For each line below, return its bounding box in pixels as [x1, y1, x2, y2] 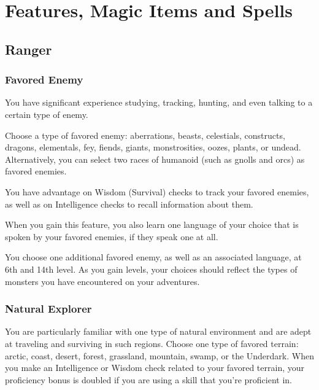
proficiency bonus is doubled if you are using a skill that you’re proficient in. [5, 373, 292, 386]
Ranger [5, 39, 52, 58]
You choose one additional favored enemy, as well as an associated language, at [5, 251, 302, 263]
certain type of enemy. [5, 107, 88, 120]
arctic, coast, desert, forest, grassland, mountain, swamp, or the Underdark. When [5, 349, 314, 362]
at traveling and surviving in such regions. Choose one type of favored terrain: [5, 337, 299, 349]
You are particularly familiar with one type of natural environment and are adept [5, 325, 312, 338]
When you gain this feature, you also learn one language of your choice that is [5, 218, 299, 231]
